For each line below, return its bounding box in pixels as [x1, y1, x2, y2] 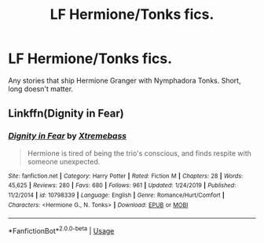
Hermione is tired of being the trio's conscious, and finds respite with [27, 148, 251, 158]
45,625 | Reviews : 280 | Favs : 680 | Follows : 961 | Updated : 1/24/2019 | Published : [8, 182, 236, 190]
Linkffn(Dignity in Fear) [8, 107, 124, 120]
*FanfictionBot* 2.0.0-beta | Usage [8, 225, 115, 235]
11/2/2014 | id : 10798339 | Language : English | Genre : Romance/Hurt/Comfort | [8, 191, 225, 199]
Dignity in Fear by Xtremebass [8, 131, 127, 142]
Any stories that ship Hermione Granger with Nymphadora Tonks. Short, [8, 75, 241, 85]
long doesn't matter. [8, 84, 73, 94]
